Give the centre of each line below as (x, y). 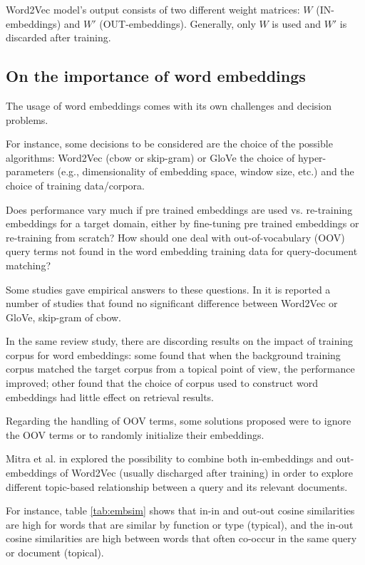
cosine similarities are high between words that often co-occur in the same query (181, 538)
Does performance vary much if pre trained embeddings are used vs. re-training (179, 209)
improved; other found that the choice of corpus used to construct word (162, 383)
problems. (27, 119)
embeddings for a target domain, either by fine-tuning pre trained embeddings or (182, 223)
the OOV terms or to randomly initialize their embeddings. (135, 434)
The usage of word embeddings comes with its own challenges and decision (169, 105)
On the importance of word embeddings (156, 76)
